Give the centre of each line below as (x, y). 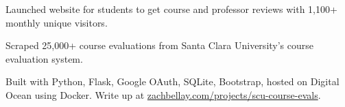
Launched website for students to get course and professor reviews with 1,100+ (171, 9)
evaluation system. (44, 58)
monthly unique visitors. (57, 22)
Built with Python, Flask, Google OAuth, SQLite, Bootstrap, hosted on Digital (172, 81)
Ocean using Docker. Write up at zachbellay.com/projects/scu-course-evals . (163, 94)
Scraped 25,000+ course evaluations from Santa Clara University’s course (160, 45)
